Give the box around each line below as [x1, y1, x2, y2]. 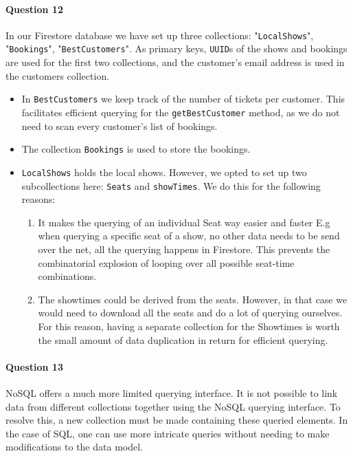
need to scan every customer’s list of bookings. [21, 118, 218, 133]
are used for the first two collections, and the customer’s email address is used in [5, 55, 345, 69]
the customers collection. [5, 68, 110, 83]
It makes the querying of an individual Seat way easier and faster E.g [38, 215, 330, 229]
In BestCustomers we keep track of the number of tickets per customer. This [21, 91, 345, 106]
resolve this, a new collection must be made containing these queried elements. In [5, 413, 348, 427]
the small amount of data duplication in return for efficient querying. [38, 332, 328, 347]
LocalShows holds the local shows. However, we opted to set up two [21, 164, 307, 179]
